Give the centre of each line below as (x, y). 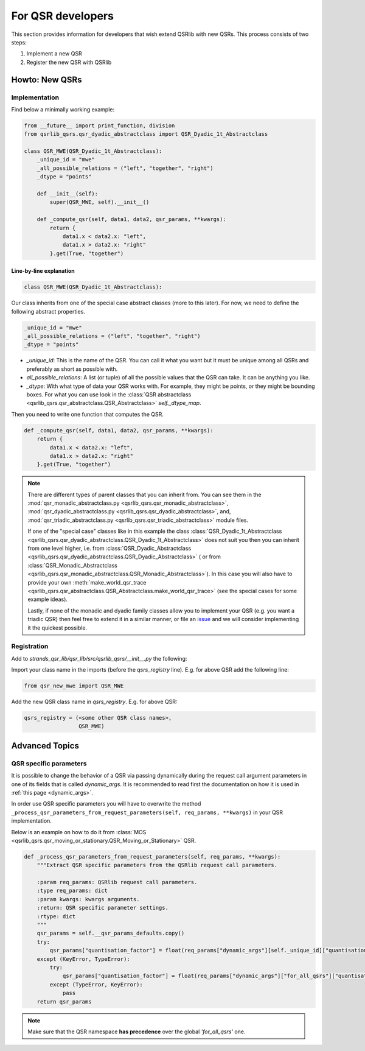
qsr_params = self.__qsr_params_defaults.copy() (111, 933)
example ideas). (48, 599)
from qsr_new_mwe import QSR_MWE (74, 686)
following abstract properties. (48, 311)
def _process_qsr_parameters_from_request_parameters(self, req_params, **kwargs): (152, 856)
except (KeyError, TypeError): (83, 959)
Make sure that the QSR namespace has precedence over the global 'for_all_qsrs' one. (137, 1032)
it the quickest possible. (57, 628)
